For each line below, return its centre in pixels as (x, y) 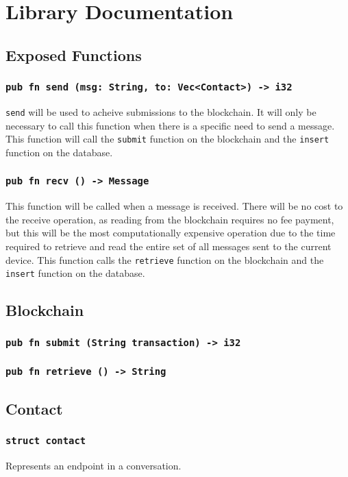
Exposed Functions (74, 54)
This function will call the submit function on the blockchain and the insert (167, 139)
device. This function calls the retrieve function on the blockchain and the (165, 259)
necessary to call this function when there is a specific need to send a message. (170, 125)
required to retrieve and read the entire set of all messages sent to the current (169, 246)
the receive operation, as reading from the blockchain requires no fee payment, (170, 219)
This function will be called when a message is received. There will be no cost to (174, 206)
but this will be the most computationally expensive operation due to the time (171, 233)
